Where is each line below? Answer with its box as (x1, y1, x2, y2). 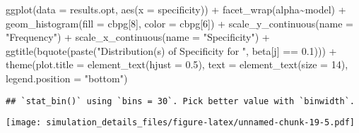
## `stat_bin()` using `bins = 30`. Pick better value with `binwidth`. (6, 96, 355, 106)
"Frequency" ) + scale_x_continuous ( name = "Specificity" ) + (6, 30, 270, 44)
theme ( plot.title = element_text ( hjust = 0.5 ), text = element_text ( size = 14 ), (6, 57, 348, 72)
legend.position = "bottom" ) (6, 70, 128, 85)
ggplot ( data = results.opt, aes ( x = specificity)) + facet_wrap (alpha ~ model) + (6, 2, 346, 16)
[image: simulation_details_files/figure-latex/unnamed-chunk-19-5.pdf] (6, 118, 355, 128)
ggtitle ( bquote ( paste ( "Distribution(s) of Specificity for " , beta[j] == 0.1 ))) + (6, 43, 337, 58)
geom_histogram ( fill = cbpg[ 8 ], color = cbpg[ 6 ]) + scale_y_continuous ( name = (6, 15, 353, 30)
